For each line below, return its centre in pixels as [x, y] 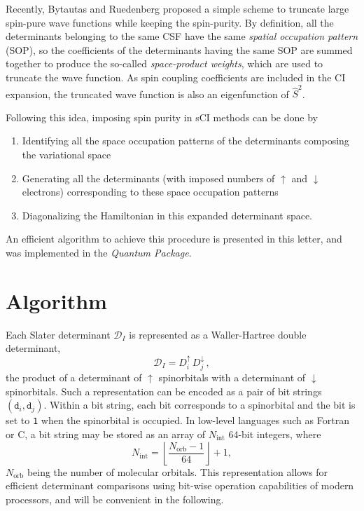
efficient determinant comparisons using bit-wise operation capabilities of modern [180, 485]
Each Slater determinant [58, 334]
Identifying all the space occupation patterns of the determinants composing [185, 141]
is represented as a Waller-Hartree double [218, 334]
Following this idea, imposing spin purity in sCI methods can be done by [162, 117]
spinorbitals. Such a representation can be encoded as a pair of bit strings [164, 391]
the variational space [66, 155]
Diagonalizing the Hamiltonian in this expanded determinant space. [167, 215]
